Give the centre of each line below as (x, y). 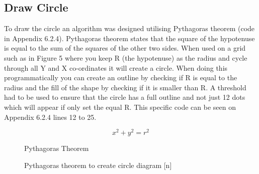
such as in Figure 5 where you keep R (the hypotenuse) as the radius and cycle (126, 57)
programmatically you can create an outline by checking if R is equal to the (121, 77)
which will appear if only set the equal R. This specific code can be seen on (120, 107)
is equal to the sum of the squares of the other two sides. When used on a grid (125, 48)
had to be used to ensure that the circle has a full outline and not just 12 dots (125, 97)
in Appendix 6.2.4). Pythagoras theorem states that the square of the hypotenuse (129, 38)
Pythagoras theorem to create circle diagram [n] (98, 165)
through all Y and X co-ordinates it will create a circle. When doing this (116, 67)
